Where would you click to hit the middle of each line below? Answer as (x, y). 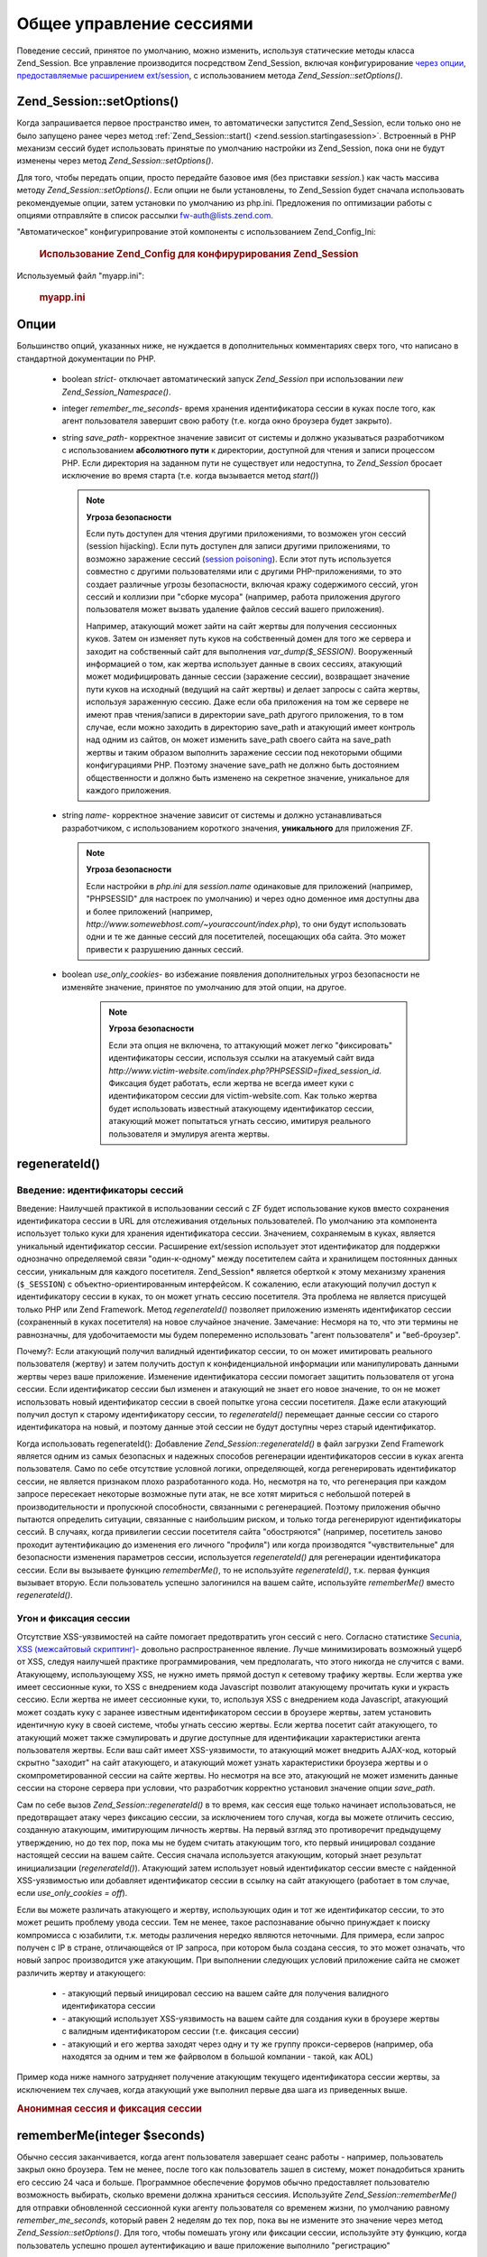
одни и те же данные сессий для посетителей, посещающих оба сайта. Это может (246, 937)
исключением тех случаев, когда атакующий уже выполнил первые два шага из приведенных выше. (212, 2089)
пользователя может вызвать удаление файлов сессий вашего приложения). (235, 609)
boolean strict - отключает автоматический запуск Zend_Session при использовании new (233, 379)
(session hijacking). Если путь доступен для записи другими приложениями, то (239, 546)
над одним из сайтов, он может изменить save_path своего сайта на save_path (239, 739)
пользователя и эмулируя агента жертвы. (189, 1134)
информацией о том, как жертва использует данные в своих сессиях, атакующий (244, 664)
